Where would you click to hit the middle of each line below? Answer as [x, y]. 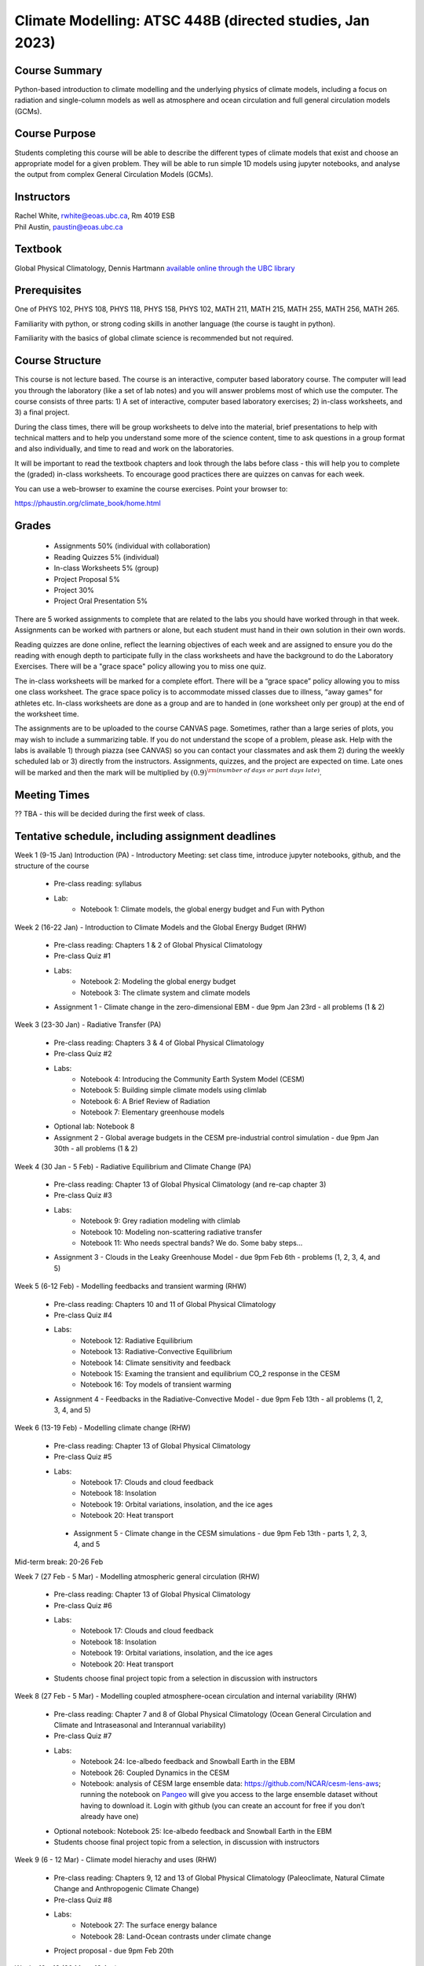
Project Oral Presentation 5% [101, 601]
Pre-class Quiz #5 [83, 1457]
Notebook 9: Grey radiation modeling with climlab [161, 1221]
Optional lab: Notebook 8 [94, 1127]
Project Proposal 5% [87, 579]
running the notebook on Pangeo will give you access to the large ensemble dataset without [229, 1795]
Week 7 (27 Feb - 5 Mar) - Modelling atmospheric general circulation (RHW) [137, 1576]
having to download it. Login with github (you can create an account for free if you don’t [223, 1806]
